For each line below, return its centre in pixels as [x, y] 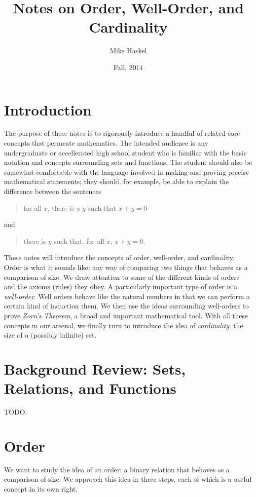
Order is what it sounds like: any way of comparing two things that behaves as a [126, 267]
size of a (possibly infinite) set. [50, 335]
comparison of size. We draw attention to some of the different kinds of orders [122, 277]
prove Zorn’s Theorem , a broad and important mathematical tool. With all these [126, 315]
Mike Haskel [128, 51]
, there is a [64, 208]
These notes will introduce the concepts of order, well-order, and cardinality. [119, 257]
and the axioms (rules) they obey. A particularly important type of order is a [121, 287]
